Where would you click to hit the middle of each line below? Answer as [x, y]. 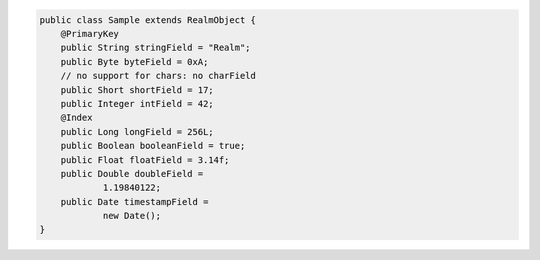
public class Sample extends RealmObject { [148, 19]
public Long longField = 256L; [137, 131]
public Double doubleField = [132, 173]
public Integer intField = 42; [137, 103]
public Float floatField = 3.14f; [145, 159]
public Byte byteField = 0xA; [134, 61]
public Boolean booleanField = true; [153, 146]
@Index [76, 118]
